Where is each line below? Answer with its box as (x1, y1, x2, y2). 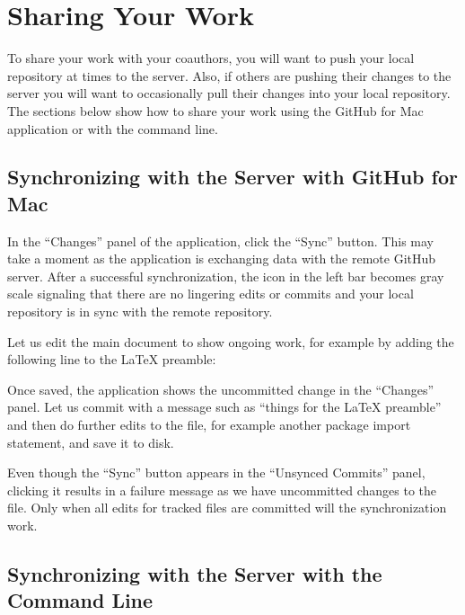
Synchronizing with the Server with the (7, 559, 382, 587)
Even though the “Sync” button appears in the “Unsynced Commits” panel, (7, 463, 426, 482)
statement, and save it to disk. (7, 432, 174, 451)
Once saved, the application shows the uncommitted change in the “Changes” (7, 379, 434, 398)
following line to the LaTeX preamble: (7, 350, 216, 369)
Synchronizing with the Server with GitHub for (7, 163, 458, 191)
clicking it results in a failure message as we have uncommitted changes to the (7, 480, 437, 499)
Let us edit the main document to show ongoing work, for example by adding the (7, 332, 454, 351)
